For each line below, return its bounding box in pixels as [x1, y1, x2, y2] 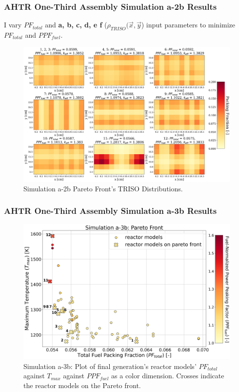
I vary [4, 20, 22, 30]
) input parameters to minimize [141, 20, 236, 30]
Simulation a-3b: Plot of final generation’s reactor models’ [23, 361, 197, 371]
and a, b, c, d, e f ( [45, 20, 107, 30]
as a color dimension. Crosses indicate [111, 370, 224, 381]
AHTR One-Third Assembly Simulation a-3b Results [4, 204, 217, 216]
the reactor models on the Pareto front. [23, 380, 141, 390]
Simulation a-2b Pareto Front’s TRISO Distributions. [23, 184, 183, 194]
